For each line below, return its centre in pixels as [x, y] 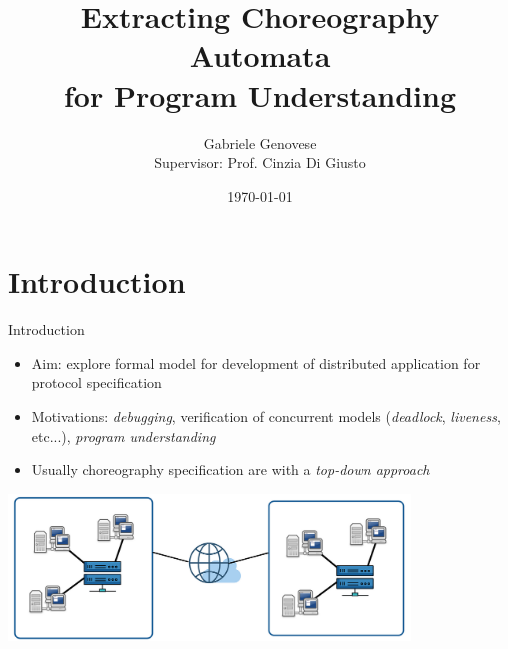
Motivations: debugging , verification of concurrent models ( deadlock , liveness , [266, 416]
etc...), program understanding [123, 435]
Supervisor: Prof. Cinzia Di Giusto [260, 162]
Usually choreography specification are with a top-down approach [230, 469]
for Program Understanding [260, 94]
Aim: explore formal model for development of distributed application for [256, 362]
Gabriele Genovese [260, 142]
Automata [260, 55]
